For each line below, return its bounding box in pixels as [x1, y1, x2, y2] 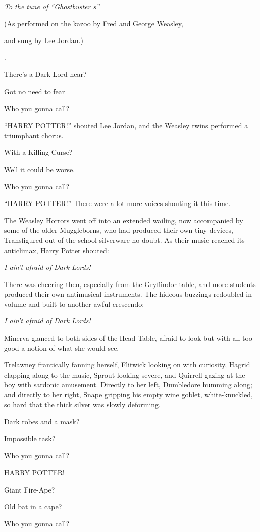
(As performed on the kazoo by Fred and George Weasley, [4, 18, 183, 28]
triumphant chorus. [4, 130, 64, 140]
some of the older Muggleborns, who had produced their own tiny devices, [4, 225, 233, 235]
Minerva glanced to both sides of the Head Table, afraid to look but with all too [4, 333, 252, 343]
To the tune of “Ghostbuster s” [4, 1, 99, 11]
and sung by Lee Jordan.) [4, 35, 83, 46]
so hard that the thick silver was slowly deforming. [4, 399, 161, 410]
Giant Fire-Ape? [4, 484, 55, 495]
